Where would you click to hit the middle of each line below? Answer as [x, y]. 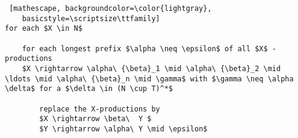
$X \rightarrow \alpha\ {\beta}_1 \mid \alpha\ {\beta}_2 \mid [151, 68]
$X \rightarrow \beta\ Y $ [95, 119]
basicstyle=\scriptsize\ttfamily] [91, 18]
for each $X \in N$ [44, 29]
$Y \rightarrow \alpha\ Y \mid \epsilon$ [123, 129]
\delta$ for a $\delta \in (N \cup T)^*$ [89, 89]
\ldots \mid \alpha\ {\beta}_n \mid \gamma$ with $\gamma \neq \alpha [149, 79]
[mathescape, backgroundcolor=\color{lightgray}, [110, 8]
